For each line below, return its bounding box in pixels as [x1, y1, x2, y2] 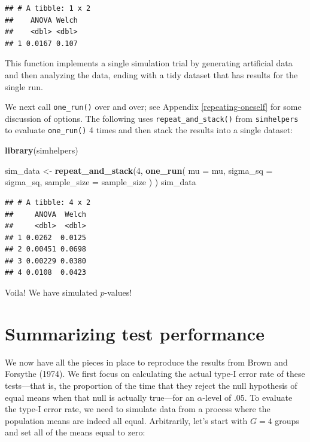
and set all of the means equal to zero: [5, 426, 145, 438]
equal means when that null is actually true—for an [5, 391, 194, 403]
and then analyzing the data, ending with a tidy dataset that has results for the [5, 68, 298, 81]
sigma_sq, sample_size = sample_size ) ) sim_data [5, 176, 196, 188]
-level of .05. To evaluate [202, 391, 293, 403]
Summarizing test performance [5, 321, 265, 345]
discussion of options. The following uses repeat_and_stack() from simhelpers [5, 112, 299, 124]
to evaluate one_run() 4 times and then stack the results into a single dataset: [5, 124, 293, 136]
